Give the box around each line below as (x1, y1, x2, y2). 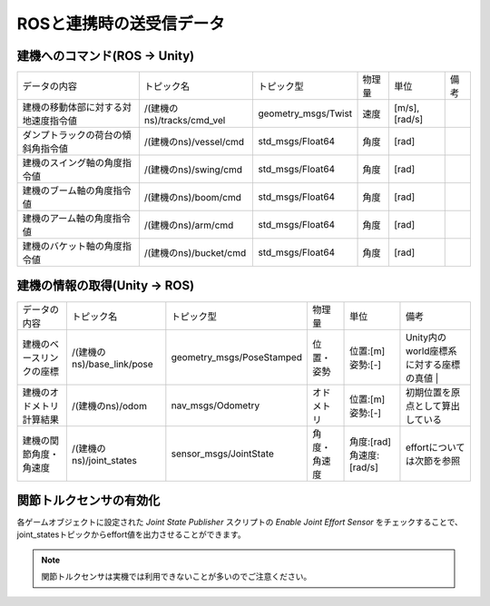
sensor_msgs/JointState (171, 447, 274, 460)
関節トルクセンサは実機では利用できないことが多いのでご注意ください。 (41, 572, 312, 582)
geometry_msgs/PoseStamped (171, 350, 303, 363)
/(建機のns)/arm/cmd (143, 219, 234, 231)
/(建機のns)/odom (71, 399, 147, 412)
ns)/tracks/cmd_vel (143, 114, 226, 127)
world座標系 (405, 345, 457, 357)
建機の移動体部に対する (22, 101, 122, 113)
